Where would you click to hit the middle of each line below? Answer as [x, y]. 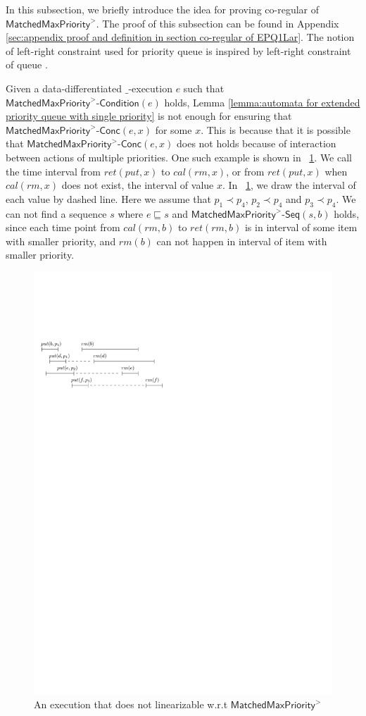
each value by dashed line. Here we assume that [108, 198]
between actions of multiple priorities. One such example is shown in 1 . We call [179, 157]
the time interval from [53, 171]
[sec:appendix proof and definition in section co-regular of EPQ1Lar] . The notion [180, 37]
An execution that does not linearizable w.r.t [131, 704]
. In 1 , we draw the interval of [289, 185]
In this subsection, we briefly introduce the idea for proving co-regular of [162, 9]
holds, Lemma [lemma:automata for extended [262, 102]
